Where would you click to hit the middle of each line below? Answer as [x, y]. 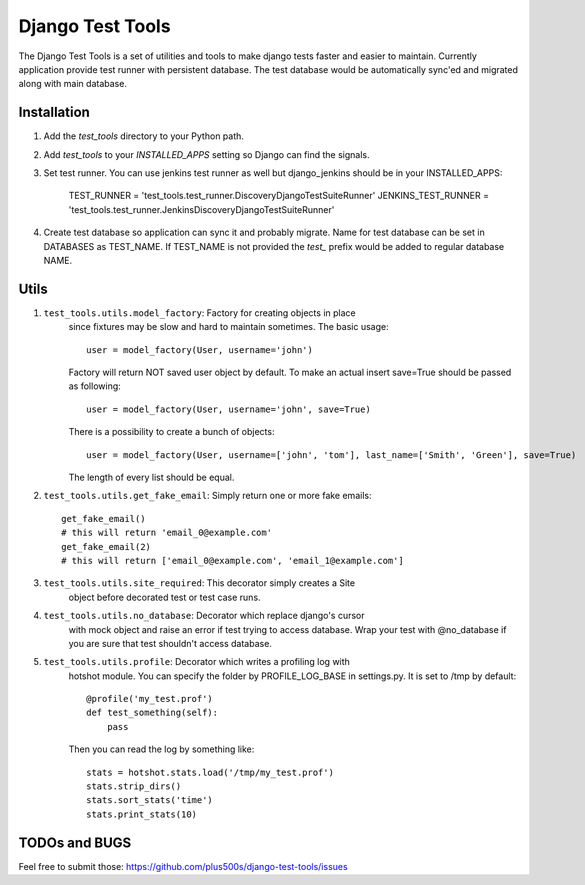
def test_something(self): [152, 713]
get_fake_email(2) [106, 546]
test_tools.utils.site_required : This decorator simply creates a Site [199, 583]
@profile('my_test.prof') [150, 699]
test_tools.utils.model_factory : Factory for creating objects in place [199, 312]
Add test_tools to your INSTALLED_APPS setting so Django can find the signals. [206, 154]
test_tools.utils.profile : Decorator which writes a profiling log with [196, 662]
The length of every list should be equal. [151, 477]
